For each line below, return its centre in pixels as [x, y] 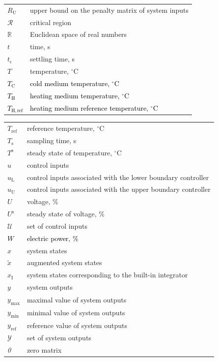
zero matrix [44, 350]
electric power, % [53, 238]
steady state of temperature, [69, 152]
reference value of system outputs [77, 325]
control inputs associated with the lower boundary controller [118, 177]
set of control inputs [57, 226]
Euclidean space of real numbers [78, 34]
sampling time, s [52, 140]
